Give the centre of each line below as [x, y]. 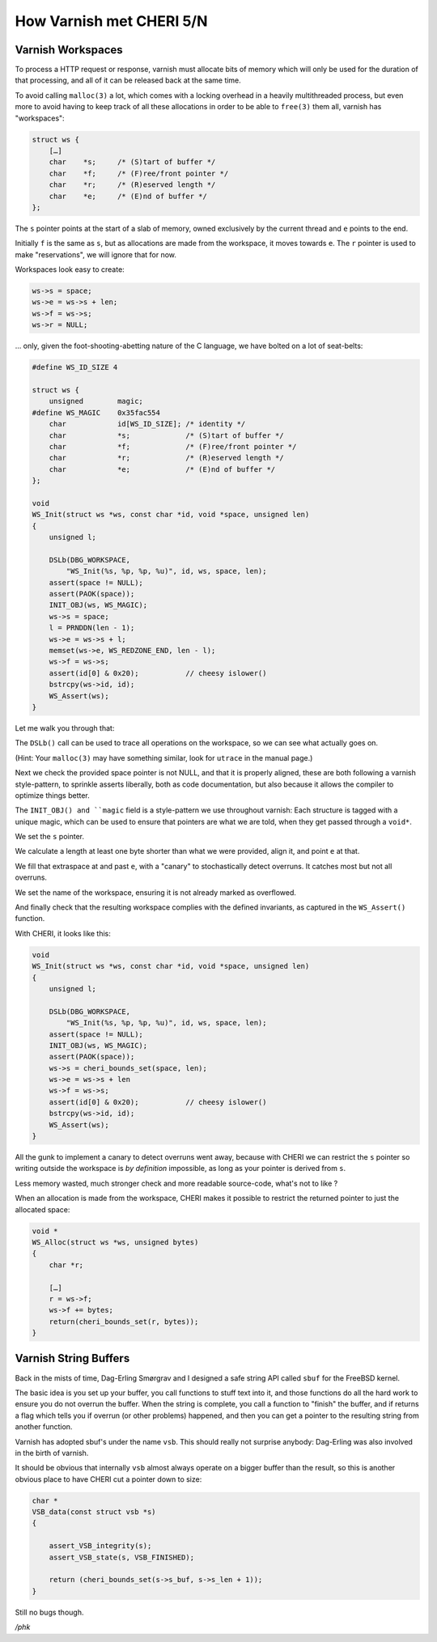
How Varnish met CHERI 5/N [111, 21]
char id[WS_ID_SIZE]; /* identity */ [147, 424]
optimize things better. [52, 795]
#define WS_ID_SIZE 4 [75, 367]
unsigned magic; [96, 401]
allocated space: [42, 1209]
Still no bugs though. [49, 1612]
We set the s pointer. [50, 837]
